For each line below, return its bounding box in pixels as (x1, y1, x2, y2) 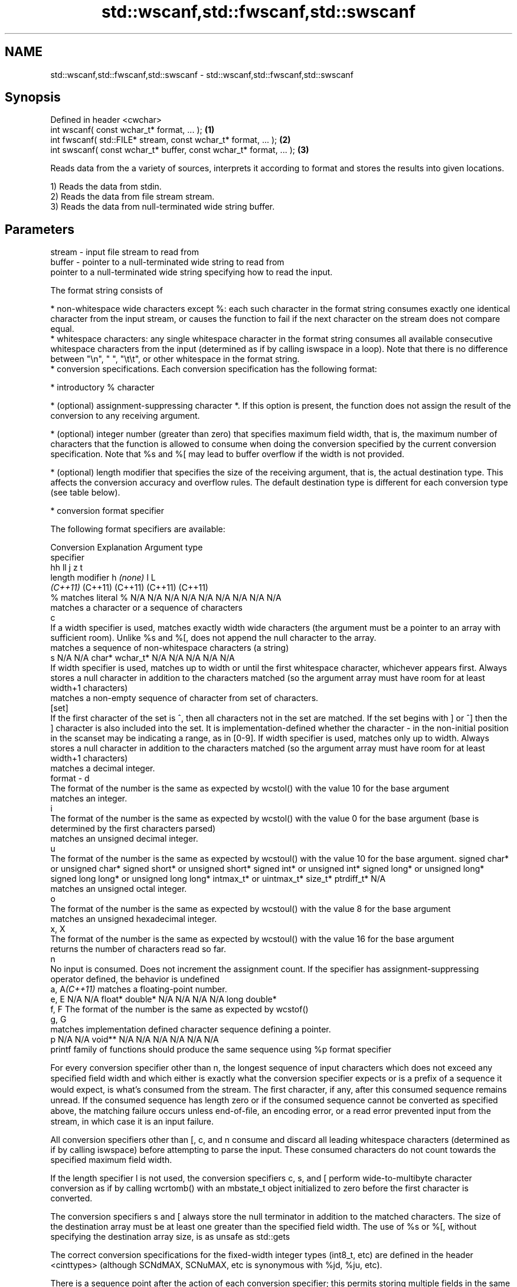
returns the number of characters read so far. (50, 944, 226, 954)
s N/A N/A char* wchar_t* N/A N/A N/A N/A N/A (50, 653, 235, 663)
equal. (50, 324, 74, 334)
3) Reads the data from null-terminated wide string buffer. (50, 201, 275, 212)
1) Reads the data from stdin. (50, 181, 162, 192)
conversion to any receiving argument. (50, 410, 200, 421)
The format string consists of (50, 285, 163, 296)
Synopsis (5, 90, 61, 105)
